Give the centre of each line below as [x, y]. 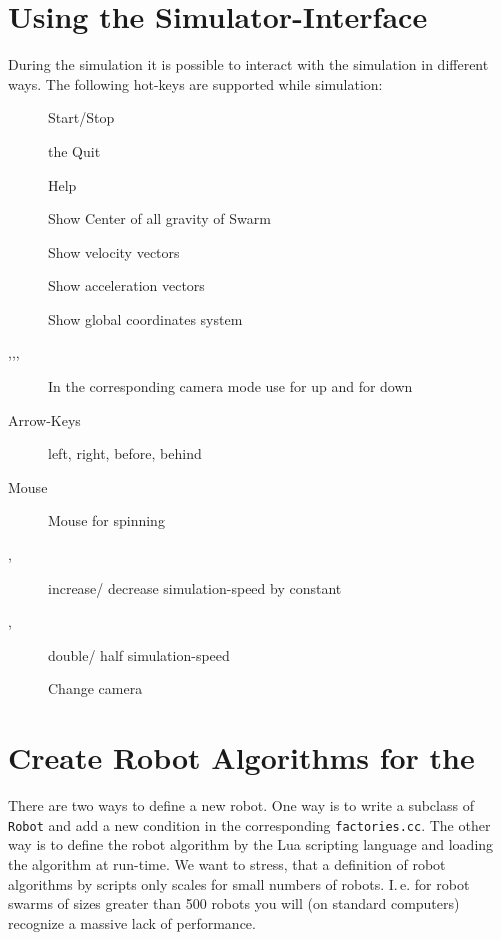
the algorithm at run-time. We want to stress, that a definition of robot [227, 863]
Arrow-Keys [44, 419]
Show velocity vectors [114, 251]
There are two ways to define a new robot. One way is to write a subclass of [241, 805]
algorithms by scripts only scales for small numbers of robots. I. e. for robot [239, 883]
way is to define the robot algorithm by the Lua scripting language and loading [251, 844]
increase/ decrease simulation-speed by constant [195, 587]
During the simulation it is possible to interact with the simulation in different [248, 64]
